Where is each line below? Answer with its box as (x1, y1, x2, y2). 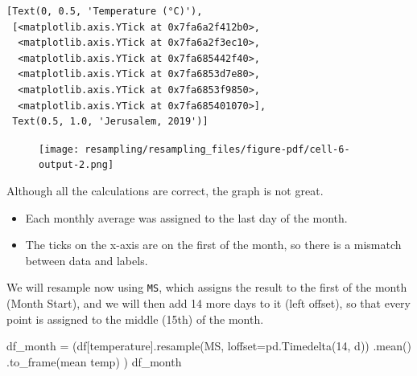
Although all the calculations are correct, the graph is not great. (6, 182, 324, 199)
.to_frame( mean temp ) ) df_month (6, 353, 182, 370)
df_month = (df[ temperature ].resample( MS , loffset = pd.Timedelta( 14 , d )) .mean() (6, 337, 411, 354)
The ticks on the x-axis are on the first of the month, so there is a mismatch (25, 236, 402, 253)
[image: (39, 143, 80, 155)
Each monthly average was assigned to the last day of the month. (25, 209, 348, 226)
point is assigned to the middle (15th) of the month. (6, 310, 264, 327)
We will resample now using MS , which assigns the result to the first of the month (6, 279, 407, 296)
